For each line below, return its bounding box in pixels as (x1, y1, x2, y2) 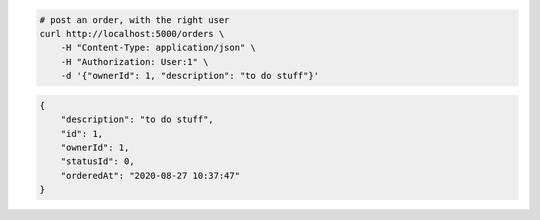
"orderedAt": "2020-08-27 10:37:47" (60, 170, 240, 181)
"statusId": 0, (60, 156, 135, 167)
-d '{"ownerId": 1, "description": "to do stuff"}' (60, 70, 320, 82)
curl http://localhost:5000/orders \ (39, 28, 225, 39)
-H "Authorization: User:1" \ (60, 56, 209, 67)
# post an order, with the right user (39, 14, 230, 25)
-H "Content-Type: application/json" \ (60, 42, 257, 54)
